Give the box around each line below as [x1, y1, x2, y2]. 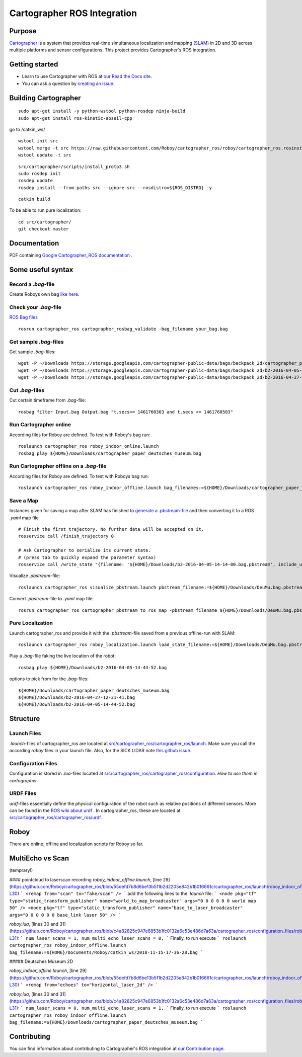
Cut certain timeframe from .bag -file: [9, 397, 87, 403]
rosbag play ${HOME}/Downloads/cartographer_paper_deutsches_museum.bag [18, 450, 201, 456]
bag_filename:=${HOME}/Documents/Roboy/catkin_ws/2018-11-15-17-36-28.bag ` [9, 949, 203, 955]
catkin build [18, 196, 50, 202]
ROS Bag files [9, 314, 38, 320]
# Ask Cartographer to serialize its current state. [18, 547, 151, 553]
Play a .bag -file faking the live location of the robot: [9, 653, 116, 659]
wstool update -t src [18, 152, 71, 158]
